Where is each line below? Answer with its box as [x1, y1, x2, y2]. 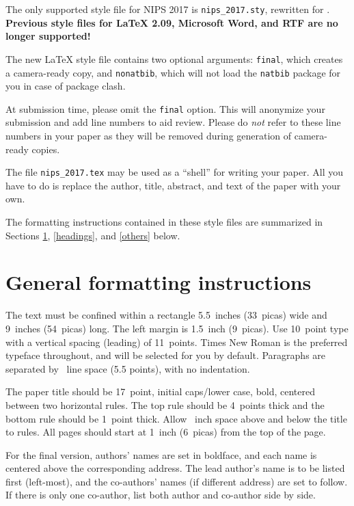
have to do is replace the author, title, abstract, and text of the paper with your [5, 178, 341, 192]
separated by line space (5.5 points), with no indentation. [5, 361, 250, 375]
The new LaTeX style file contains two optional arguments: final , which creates [5, 51, 343, 66]
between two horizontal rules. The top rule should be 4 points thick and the [5, 397, 325, 412]
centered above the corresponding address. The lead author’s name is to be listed [5, 461, 345, 475]
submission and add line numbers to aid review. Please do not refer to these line [5, 115, 341, 129]
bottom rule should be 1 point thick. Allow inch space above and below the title [5, 411, 347, 425]
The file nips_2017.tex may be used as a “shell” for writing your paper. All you [5, 165, 344, 179]
